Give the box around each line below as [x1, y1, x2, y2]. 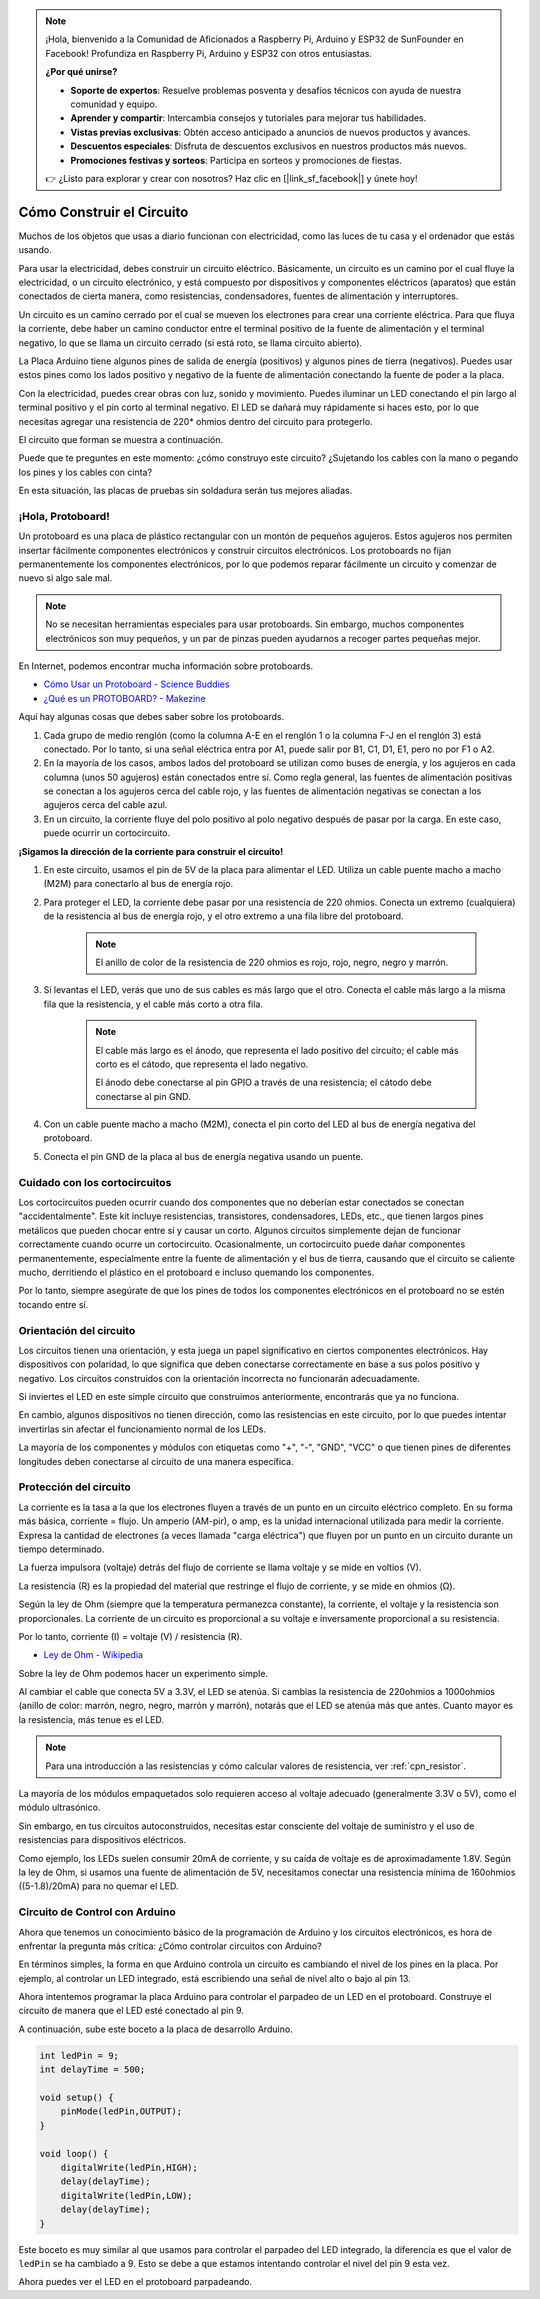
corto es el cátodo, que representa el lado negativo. [95, 1058, 309, 1070]
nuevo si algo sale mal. [18, 572, 113, 584]
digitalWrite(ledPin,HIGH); [60, 2161, 199, 2173]
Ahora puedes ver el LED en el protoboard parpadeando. [18, 2276, 253, 2288]
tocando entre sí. [18, 1298, 89, 1310]
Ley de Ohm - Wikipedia [43, 1649, 144, 1661]
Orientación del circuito [18, 1323, 136, 1337]
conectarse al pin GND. [95, 1090, 191, 1102]
